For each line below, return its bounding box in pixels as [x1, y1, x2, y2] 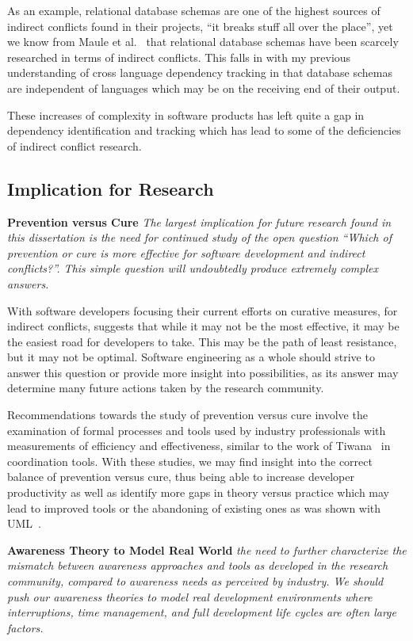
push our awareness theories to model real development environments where [7, 588, 373, 605]
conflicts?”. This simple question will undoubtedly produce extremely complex [7, 260, 378, 277]
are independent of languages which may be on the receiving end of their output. [7, 79, 400, 96]
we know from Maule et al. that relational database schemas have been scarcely [7, 33, 399, 50]
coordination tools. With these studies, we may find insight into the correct [7, 452, 373, 469]
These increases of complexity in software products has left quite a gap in [7, 106, 365, 123]
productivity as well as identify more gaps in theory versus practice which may [7, 484, 390, 501]
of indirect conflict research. [7, 137, 142, 154]
